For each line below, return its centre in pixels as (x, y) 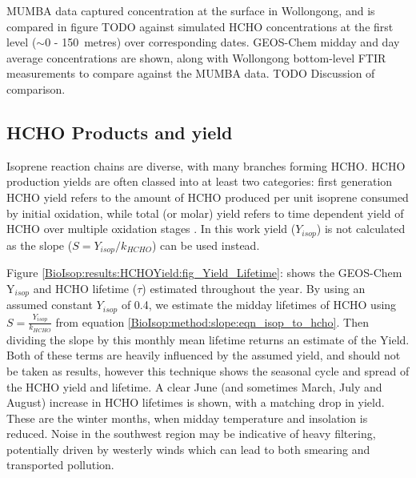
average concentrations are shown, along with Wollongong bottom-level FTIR (196, 57)
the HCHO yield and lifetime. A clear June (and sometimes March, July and (194, 386)
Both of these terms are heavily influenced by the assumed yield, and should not (204, 355)
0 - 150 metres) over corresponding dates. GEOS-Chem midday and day (222, 42)
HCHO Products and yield (120, 132)
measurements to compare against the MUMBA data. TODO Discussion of (191, 73)
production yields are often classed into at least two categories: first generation (200, 181)
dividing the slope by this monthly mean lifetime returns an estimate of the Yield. (208, 339)
